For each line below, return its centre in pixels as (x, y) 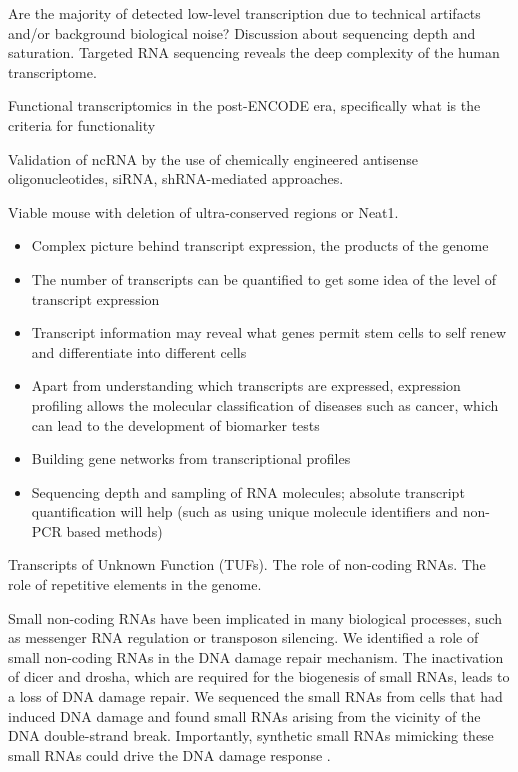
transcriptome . (52, 71)
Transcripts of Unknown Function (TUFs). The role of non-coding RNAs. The (247, 564)
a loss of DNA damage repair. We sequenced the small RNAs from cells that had (255, 696)
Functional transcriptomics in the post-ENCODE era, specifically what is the (244, 105)
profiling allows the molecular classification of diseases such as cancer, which (265, 404)
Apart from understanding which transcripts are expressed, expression (246, 385)
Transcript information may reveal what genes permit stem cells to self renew (269, 332)
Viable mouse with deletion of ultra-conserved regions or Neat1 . (203, 211)
